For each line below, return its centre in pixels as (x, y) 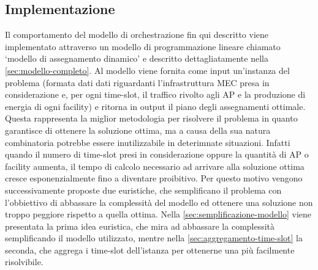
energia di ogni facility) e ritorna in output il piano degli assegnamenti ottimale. (155, 106)
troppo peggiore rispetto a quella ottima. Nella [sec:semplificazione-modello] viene (158, 214)
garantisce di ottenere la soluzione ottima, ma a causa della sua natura (138, 130)
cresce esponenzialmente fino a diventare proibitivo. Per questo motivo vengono (154, 178)
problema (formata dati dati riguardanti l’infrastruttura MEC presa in (137, 82)
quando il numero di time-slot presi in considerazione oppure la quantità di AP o (157, 154)
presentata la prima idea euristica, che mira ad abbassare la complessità (140, 226)
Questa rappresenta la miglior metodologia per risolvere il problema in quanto (151, 118)
